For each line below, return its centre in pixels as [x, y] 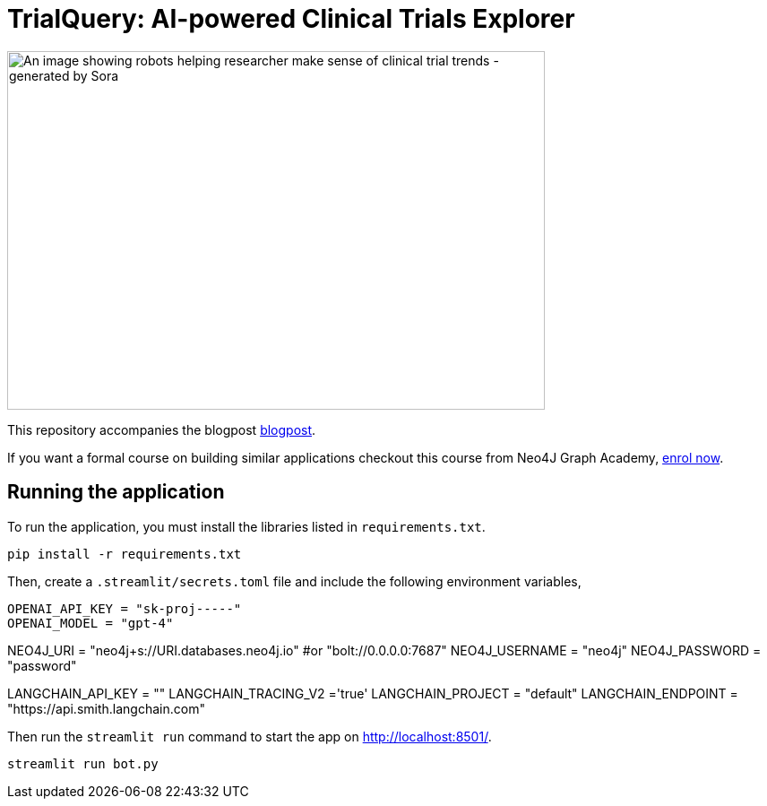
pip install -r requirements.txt [125, 554]
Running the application [116, 492]
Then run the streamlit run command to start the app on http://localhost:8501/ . [250, 736]
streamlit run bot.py [83, 763]
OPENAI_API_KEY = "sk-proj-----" [125, 608]
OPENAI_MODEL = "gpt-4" [90, 623]
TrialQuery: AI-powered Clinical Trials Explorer [291, 19]
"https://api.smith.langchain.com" [106, 708]
